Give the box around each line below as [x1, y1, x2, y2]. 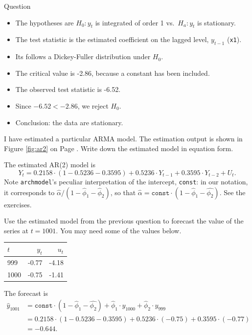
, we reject [77, 100, 109, 111]
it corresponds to [4, 187, 55, 197]
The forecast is [4, 288, 48, 298]
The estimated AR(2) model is [4, 159, 95, 170]
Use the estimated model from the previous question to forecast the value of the [4, 216, 244, 226]
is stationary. [197, 17, 236, 27]
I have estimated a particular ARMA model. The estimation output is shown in [4, 134, 243, 144]
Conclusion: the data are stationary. [15, 117, 123, 127]
